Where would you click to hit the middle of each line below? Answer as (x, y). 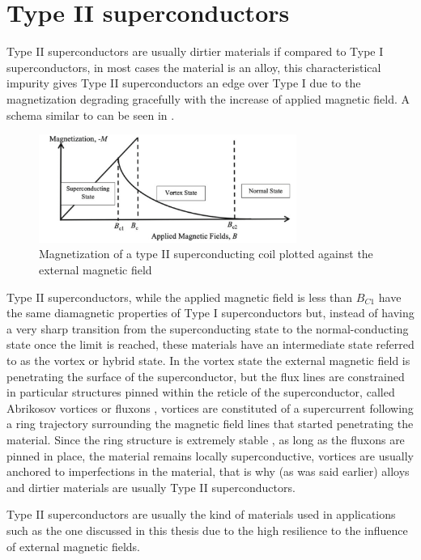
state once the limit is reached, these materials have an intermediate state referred (210, 344)
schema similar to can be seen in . (91, 115)
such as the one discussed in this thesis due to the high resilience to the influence (207, 530)
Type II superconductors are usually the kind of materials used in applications (201, 514)
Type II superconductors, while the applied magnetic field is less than (180, 297)
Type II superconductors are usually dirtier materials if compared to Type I (195, 51)
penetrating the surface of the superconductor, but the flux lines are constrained (206, 376)
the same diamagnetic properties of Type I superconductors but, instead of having (210, 313)
